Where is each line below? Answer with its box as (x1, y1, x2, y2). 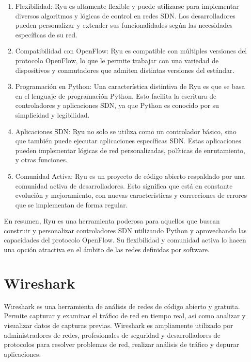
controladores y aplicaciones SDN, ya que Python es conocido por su (15, 100, 219, 110)
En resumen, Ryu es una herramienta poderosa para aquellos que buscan (4, 216, 220, 226)
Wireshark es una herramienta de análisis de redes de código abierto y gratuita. (4, 301, 240, 311)
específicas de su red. (15, 29, 78, 39)
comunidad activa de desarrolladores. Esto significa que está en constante (15, 180, 233, 190)
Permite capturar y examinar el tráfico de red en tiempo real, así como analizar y (4, 310, 246, 321)
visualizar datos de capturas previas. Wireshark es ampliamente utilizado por (4, 320, 233, 330)
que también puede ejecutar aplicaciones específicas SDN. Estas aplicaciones (15, 136, 241, 146)
